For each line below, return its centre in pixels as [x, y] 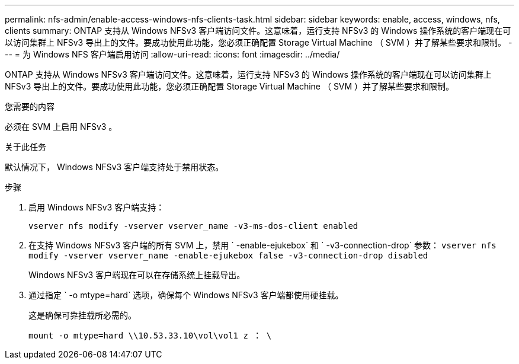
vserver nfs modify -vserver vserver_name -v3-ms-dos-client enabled [193, 226]
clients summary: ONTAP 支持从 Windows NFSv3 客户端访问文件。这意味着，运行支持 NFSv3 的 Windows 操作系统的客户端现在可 [258, 31]
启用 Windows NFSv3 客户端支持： [97, 207]
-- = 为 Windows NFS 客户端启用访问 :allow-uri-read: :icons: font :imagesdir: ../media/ [172, 54]
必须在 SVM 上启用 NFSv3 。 [61, 127]
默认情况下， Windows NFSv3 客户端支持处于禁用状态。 [114, 167]
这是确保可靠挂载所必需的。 [82, 315]
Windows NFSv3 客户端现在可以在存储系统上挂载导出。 [137, 275]
